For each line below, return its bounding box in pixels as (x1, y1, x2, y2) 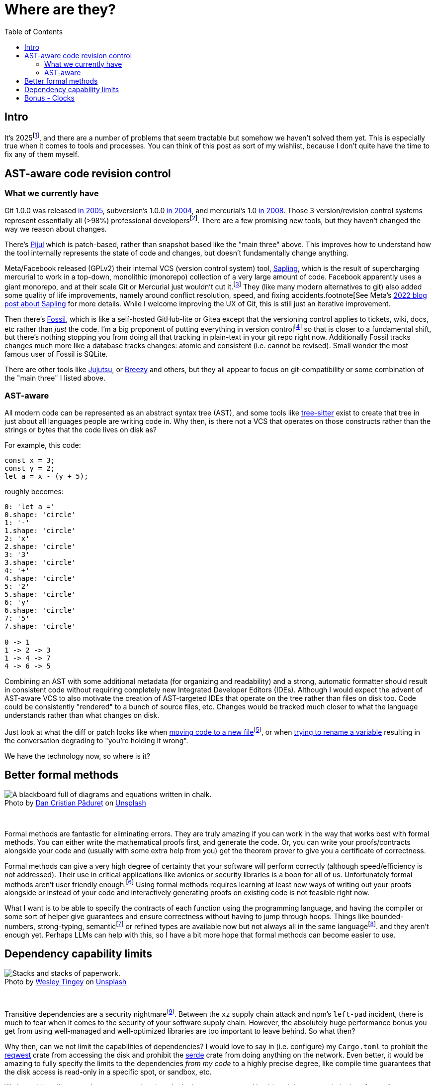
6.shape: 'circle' (4, 606, 76, 615)
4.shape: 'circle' (4, 574, 76, 583)
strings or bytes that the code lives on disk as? (4, 425, 157, 434)
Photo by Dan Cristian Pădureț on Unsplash (4, 798, 146, 807)
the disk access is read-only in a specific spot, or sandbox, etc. (4, 1067, 212, 1076)
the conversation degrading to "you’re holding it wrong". (4, 736, 188, 745)
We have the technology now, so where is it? (4, 751, 150, 760)
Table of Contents (4, 27, 63, 36)
